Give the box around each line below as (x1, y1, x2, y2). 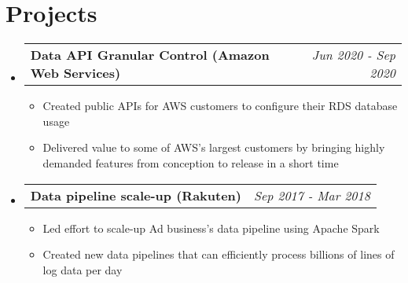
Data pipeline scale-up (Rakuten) (30, 186, 241, 204)
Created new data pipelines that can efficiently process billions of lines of (42, 246, 395, 263)
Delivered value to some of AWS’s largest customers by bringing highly (42, 139, 385, 156)
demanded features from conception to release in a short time (42, 154, 339, 171)
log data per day (42, 261, 123, 277)
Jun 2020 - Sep (311, 46, 395, 64)
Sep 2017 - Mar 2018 (254, 186, 370, 204)
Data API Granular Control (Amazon (30, 46, 270, 64)
